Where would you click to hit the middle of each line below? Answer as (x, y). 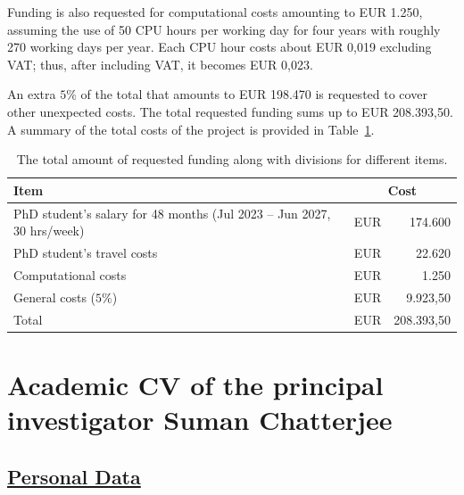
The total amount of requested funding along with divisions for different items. (232, 159)
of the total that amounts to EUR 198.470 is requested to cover (254, 94)
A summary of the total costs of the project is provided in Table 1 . (191, 129)
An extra (32, 94)
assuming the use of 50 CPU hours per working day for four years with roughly (224, 29)
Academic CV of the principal (195, 384)
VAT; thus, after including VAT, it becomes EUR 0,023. (160, 64)
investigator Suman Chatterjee (200, 420)
